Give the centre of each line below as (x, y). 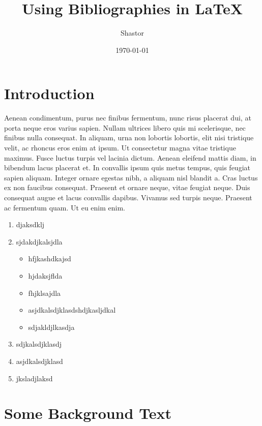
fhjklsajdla (45, 293)
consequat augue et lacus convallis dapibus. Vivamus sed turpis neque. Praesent (128, 197)
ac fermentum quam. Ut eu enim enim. (65, 207)
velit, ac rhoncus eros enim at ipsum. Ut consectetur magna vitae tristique (120, 148)
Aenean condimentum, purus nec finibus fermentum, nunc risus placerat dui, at (128, 118)
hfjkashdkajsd (50, 258)
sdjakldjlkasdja (51, 327)
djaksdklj (30, 224)
